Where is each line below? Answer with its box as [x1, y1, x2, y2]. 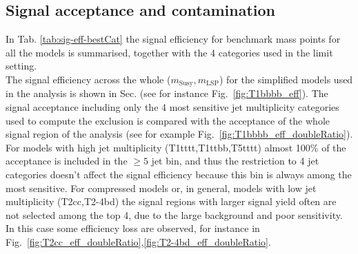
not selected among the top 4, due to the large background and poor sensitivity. [6, 207, 343, 222]
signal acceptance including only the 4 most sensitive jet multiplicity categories [6, 100, 339, 114]
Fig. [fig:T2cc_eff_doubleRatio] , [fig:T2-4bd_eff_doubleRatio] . [6, 234, 271, 248]
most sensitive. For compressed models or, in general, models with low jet [6, 180, 317, 195]
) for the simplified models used [219, 72, 353, 86]
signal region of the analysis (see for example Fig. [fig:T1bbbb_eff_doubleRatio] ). [6, 127, 353, 141]
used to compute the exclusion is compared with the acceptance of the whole [6, 113, 330, 127]
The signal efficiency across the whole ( [6, 72, 171, 86]
